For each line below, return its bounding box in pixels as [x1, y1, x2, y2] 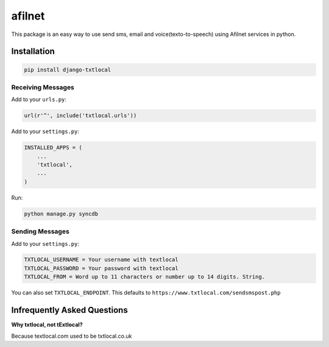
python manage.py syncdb [24, 210, 99, 217]
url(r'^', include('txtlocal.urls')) [24, 112, 137, 119]
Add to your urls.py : [11, 96, 67, 103]
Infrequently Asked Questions [11, 305, 128, 315]
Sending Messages [11, 227, 69, 236]
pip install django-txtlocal [24, 66, 111, 73]
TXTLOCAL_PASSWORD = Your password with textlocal [24, 265, 179, 271]
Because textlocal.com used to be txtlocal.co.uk [11, 332, 132, 340]
